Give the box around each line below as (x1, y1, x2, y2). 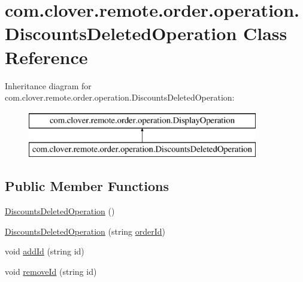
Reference (5, 44, 88, 69)
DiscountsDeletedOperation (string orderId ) (5, 225, 166, 237)
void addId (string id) (5, 245, 84, 257)
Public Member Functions (5, 177, 169, 195)
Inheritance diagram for (5, 79, 92, 92)
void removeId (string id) (5, 265, 97, 277)
